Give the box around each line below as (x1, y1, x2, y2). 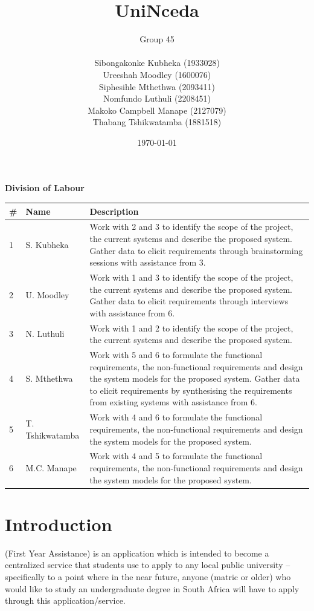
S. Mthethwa (25, 372, 73, 385)
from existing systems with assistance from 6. (89, 396, 257, 408)
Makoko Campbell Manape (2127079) (88, 103, 226, 116)
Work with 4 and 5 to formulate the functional (89, 449, 263, 462)
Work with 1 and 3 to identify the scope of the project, (89, 271, 293, 284)
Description (89, 204, 139, 217)
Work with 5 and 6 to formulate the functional (89, 348, 263, 361)
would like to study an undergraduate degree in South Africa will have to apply (5, 582, 300, 595)
